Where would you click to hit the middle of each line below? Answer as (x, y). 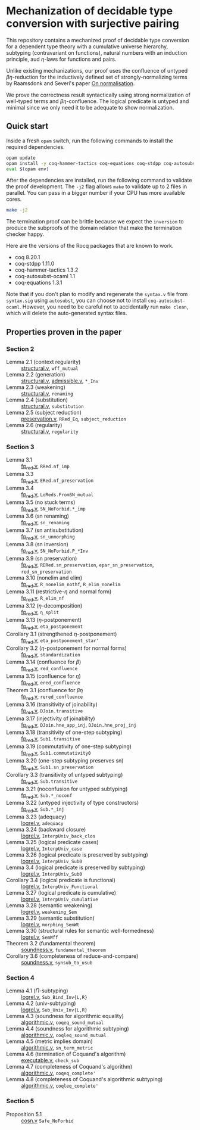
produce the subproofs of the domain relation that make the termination (94, 228)
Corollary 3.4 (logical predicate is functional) (61, 880)
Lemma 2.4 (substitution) (37, 400)
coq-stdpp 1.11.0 (35, 264)
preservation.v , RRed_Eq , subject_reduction (74, 419)
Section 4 (20, 978)
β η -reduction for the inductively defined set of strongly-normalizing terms (97, 77)
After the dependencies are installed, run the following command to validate (99, 180)
